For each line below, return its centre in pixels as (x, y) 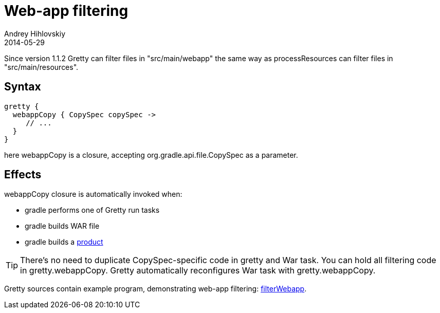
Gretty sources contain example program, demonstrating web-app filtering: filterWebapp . (155, 289)
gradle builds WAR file (62, 226)
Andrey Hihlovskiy (35, 33)
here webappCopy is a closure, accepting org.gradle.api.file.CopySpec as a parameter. (151, 155)
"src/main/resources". (41, 67)
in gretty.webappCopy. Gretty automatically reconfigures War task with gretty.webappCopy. (198, 271)
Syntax (23, 87)
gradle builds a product (64, 242)
